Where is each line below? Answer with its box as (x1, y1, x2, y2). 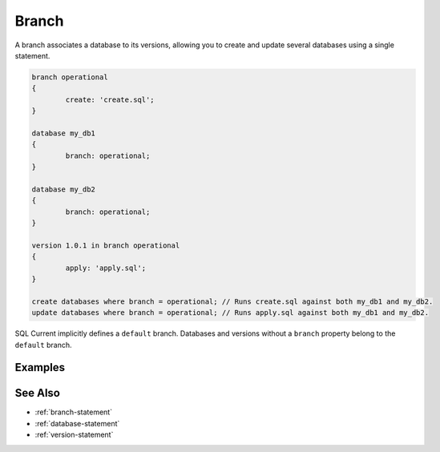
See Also (14, 386, 60, 400)
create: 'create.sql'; (65, 95, 155, 104)
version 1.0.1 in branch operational (31, 240, 180, 250)
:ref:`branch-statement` (34, 407, 112, 417)
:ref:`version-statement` (34, 430, 114, 440)
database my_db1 (31, 128, 96, 138)
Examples (14, 361, 66, 374)
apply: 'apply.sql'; (65, 263, 147, 272)
